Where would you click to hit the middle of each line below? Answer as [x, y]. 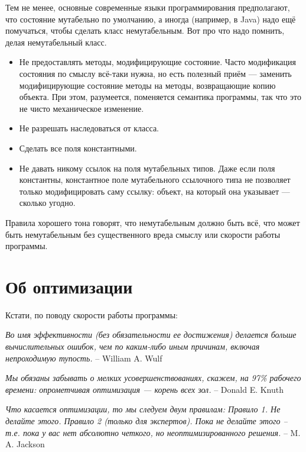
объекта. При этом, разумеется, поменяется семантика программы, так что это [160, 97]
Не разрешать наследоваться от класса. [89, 128]
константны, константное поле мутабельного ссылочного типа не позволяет [155, 180]
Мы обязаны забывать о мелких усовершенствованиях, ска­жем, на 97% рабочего [153, 378]
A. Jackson [25, 444]
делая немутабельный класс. [56, 42]
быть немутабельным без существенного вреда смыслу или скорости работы [143, 234]
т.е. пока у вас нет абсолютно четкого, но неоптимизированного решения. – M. [153, 432]
